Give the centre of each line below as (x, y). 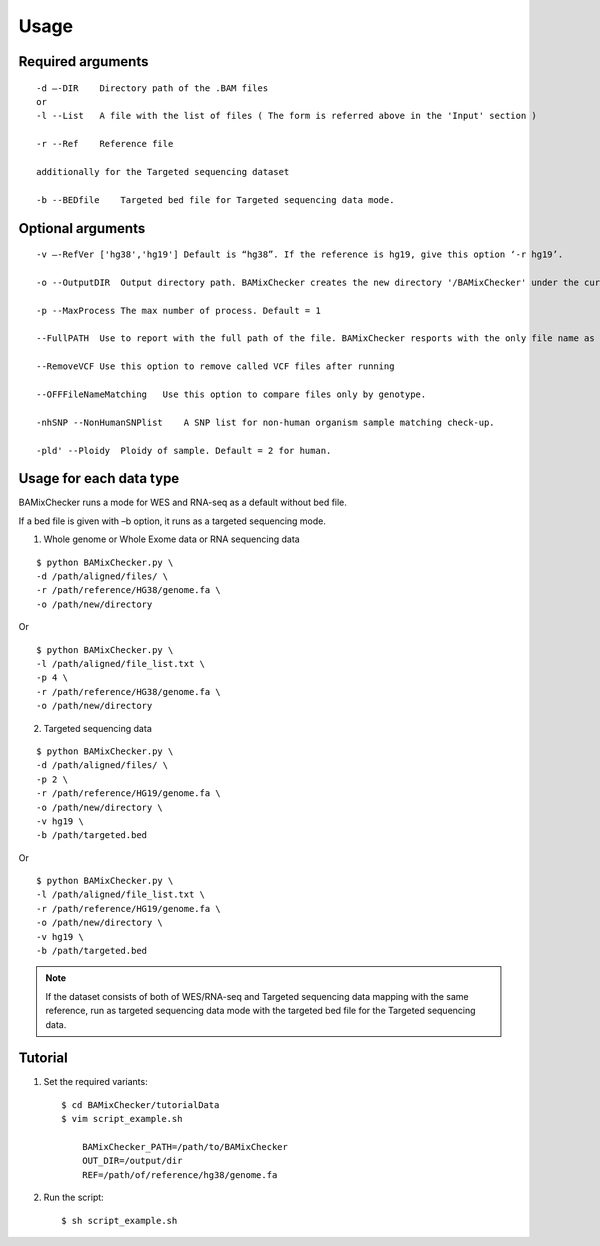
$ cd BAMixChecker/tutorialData (140, 1104)
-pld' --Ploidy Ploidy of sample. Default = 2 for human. (184, 450)
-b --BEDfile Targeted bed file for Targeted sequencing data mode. (215, 199)
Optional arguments (82, 228)
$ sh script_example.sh (119, 1220)
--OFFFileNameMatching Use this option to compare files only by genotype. (231, 394)
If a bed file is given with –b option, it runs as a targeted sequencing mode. (172, 521)
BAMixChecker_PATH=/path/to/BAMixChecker (185, 1147)
